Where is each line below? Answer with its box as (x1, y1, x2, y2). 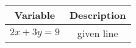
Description (69, 8, 126, 22)
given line (77, 26, 118, 40)
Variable (14, 8, 55, 22)
